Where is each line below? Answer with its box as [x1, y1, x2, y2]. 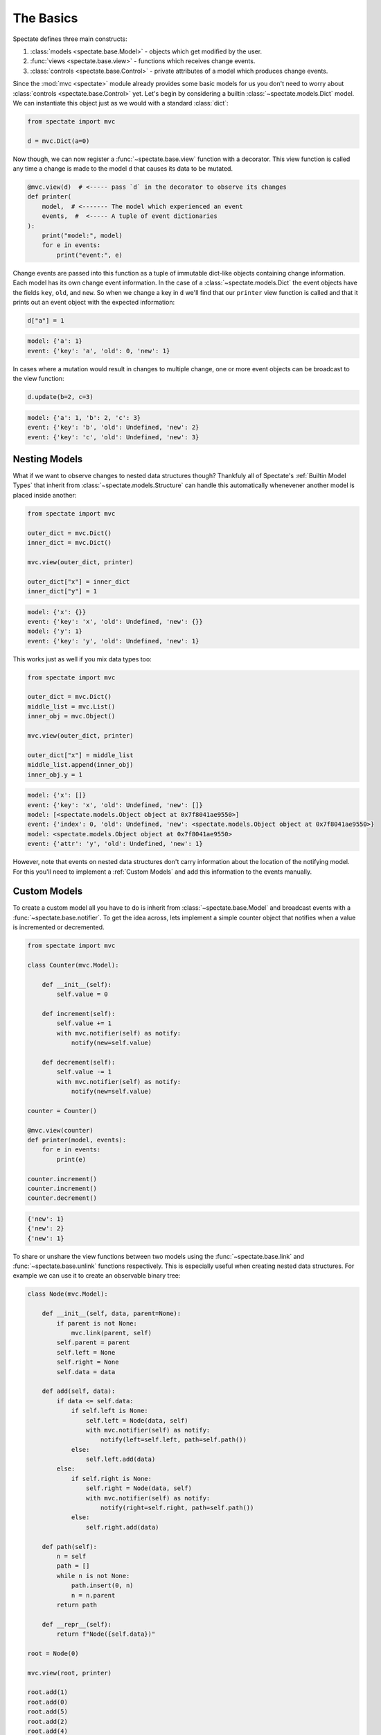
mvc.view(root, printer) [27, 1669, 112, 1677]
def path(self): [42, 1543, 97, 1550]
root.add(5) [27, 1708, 69, 1716]
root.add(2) [27, 1718, 69, 1725]
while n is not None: [56, 1572, 130, 1580]
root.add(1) [27, 1689, 69, 1696]
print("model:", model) [42, 231, 123, 239]
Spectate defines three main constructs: [12, 35, 127, 43]
